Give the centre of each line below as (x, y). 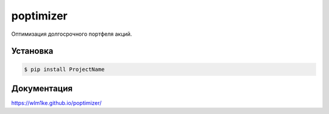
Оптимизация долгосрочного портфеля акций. (72, 34)
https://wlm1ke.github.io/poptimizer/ (56, 103)
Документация (42, 88)
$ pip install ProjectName (64, 69)
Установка (32, 51)
